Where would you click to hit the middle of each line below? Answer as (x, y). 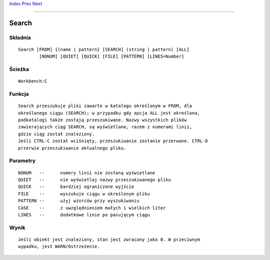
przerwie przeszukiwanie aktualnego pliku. (72, 148)
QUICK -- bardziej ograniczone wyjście (76, 187)
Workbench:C (33, 81)
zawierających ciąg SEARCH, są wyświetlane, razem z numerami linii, (105, 127)
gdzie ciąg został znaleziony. (56, 134)
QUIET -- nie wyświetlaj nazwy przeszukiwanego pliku (94, 180)
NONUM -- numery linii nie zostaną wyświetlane (87, 173)
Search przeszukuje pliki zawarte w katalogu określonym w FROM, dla (105, 106)
